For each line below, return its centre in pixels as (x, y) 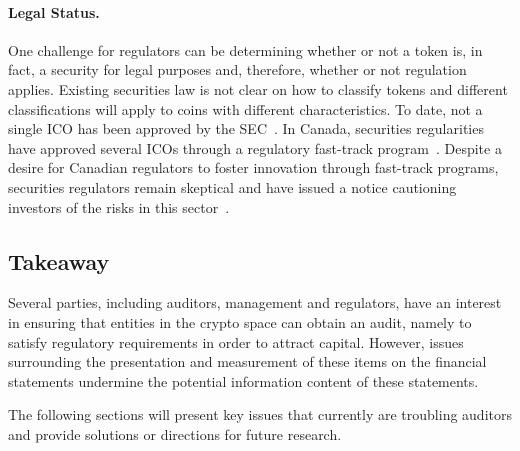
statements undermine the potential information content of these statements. (243, 380)
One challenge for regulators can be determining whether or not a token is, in (245, 49)
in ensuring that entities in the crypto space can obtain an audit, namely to (240, 321)
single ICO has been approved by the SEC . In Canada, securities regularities (246, 128)
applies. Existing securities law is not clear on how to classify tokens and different (258, 88)
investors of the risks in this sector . (119, 206)
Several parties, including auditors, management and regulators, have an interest (255, 302)
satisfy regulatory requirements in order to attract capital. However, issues (236, 341)
